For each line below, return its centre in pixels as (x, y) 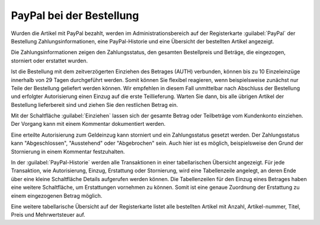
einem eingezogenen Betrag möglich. (57, 195)
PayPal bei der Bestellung (75, 15)
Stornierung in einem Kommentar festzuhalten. (68, 151)
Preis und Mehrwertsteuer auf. (48, 215)
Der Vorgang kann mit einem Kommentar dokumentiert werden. (88, 124)
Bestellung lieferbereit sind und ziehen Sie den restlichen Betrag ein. (95, 104)
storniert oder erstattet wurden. (49, 61)
